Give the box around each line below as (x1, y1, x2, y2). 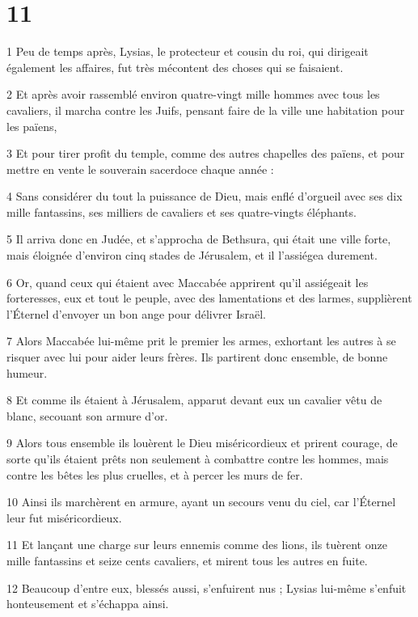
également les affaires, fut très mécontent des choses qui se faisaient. (6, 58, 344, 75)
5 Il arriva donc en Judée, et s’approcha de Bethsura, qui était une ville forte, (6, 230, 391, 247)
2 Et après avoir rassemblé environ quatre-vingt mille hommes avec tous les (6, 86, 380, 103)
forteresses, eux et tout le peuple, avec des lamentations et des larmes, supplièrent (6, 289, 412, 306)
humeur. (6, 364, 48, 381)
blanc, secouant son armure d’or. (6, 407, 168, 424)
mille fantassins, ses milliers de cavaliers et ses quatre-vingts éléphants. (6, 203, 357, 220)
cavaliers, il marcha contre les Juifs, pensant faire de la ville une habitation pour (6, 101, 405, 118)
